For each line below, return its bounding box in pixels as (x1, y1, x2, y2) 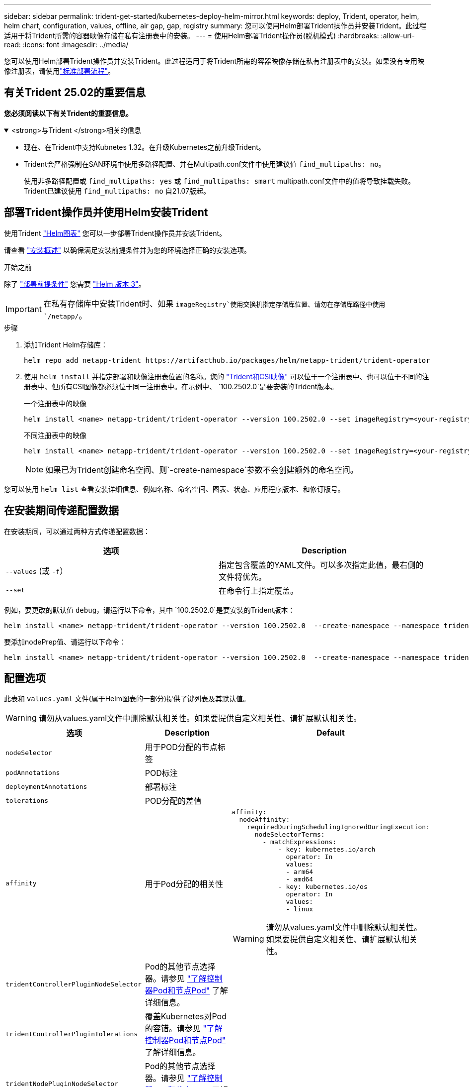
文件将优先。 (219, 571, 267, 582)
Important (5, 304, 42, 314)
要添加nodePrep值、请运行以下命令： (4, 637, 127, 646)
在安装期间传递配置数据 (4, 504, 119, 517)
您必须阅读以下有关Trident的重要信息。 (4, 109, 133, 117)
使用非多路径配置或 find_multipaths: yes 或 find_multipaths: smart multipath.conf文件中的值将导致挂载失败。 (24, 176, 415, 185)
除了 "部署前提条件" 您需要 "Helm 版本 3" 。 (4, 279, 146, 288)
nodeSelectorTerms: (254, 831, 325, 839)
